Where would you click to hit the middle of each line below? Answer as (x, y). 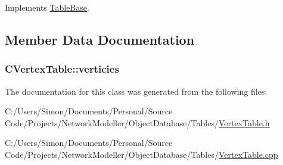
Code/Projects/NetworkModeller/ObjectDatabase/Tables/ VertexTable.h (137, 122)
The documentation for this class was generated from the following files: (136, 91)
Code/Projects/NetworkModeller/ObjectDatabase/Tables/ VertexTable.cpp (141, 154)
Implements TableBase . (47, 7)
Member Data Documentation (100, 39)
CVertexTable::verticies (62, 69)
